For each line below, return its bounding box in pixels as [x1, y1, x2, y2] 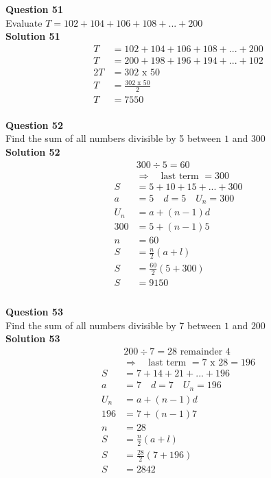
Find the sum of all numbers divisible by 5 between [5, 131, 222, 145]
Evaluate [5, 15, 43, 29]
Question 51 [5, 2, 63, 16]
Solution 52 [5, 145, 60, 159]
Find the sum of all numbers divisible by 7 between [5, 318, 222, 332]
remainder [180, 347, 223, 357]
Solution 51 [5, 29, 60, 43]
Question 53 [5, 304, 63, 319]
